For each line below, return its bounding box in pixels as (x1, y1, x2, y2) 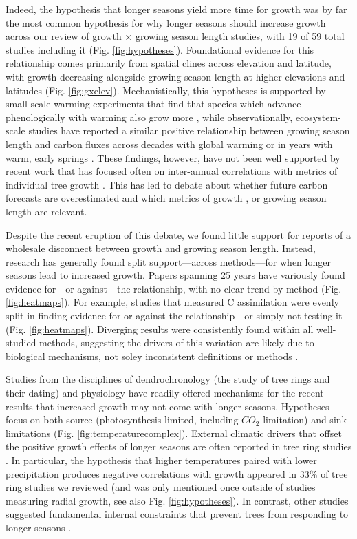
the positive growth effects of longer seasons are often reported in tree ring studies (6, 439, 352, 454)
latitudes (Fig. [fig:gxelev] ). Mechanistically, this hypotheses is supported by (6, 83, 326, 97)
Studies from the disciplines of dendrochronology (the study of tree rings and (6, 372, 330, 386)
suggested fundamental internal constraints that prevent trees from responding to (6, 507, 349, 521)
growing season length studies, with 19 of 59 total (135, 29, 345, 43)
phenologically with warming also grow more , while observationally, (6, 109, 293, 124)
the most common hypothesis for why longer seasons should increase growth (6, 15, 326, 30)
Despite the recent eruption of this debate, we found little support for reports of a (6, 227, 351, 242)
